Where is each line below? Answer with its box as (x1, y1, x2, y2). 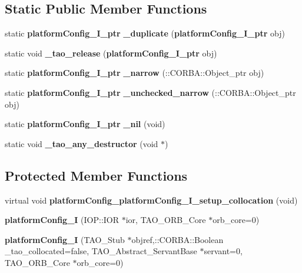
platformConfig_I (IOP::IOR (5, 214, 120, 226)
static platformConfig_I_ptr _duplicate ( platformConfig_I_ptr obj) (5, 27, 285, 39)
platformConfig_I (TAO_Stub (5, 233, 125, 245)
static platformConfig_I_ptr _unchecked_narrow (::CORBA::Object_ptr (5, 86, 296, 98)
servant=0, (204, 245, 243, 257)
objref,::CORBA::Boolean (131, 233, 224, 245)
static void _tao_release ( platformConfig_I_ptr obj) (5, 46, 217, 59)
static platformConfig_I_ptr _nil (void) (5, 118, 165, 130)
